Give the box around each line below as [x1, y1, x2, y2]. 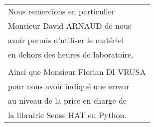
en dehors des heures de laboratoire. [8, 48, 134, 60]
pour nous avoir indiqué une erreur [8, 80, 130, 92]
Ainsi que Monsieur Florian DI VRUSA [8, 65, 146, 77]
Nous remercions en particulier [8, 5, 115, 17]
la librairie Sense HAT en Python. [8, 109, 127, 121]
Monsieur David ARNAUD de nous [8, 19, 132, 31]
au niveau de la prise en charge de [8, 94, 127, 106]
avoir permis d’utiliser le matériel [8, 34, 124, 46]
